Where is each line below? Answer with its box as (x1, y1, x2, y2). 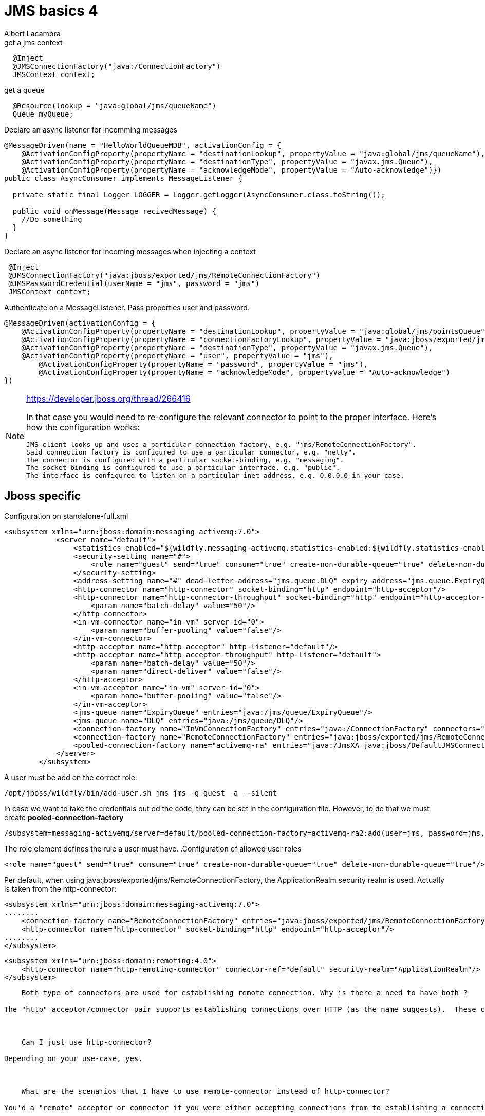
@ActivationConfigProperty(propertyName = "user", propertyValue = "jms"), (21, 351, 333, 360)
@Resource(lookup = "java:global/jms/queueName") (12, 101, 217, 110)
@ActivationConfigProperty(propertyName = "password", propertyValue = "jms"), (39, 360, 368, 368)
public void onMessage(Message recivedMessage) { (12, 206, 217, 215)
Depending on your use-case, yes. (4, 1054, 143, 1063)
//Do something (21, 215, 82, 223)
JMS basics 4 (4, 2, 98, 20)
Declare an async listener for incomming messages (4, 125, 177, 134)
